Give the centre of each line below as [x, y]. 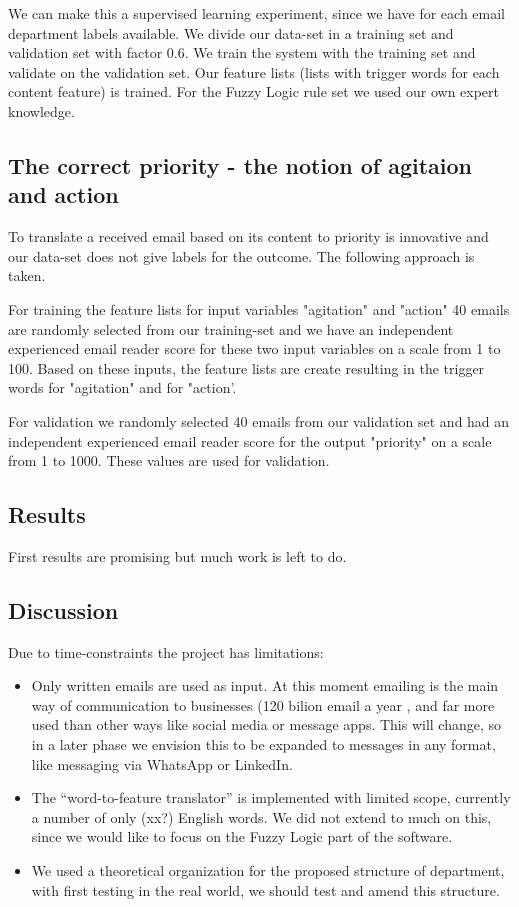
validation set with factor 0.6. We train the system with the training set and [242, 52]
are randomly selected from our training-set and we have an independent [231, 328]
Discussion [63, 609]
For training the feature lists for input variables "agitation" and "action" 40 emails [259, 308]
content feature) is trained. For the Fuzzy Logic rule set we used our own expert [254, 91]
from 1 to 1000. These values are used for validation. [169, 460]
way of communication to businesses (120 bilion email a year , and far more [263, 704]
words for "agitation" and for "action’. [122, 387]
